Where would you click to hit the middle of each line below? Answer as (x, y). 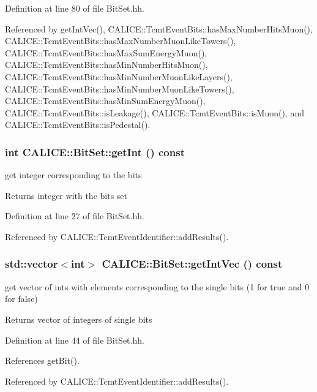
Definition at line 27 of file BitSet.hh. (75, 216)
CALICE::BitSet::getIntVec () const (192, 264)
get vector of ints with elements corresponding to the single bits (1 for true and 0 (157, 286)
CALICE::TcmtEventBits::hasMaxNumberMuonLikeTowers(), (121, 41)
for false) (21, 299)
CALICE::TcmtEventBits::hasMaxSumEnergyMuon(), (106, 52)
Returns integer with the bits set (66, 195)
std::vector (32, 264)
